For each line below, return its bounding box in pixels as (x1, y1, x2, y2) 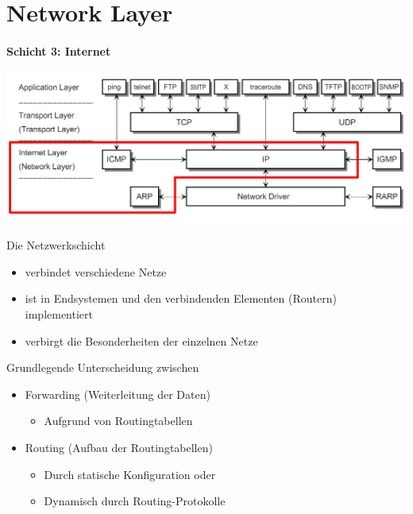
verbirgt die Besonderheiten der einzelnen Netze (25, 332, 258, 349)
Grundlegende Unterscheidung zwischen (6, 359, 199, 376)
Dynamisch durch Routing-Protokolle (44, 493, 226, 509)
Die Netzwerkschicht (6, 237, 106, 253)
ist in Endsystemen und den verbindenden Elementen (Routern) (25, 290, 337, 307)
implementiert (25, 306, 94, 323)
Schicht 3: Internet (6, 42, 111, 59)
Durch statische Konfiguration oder (44, 466, 216, 482)
